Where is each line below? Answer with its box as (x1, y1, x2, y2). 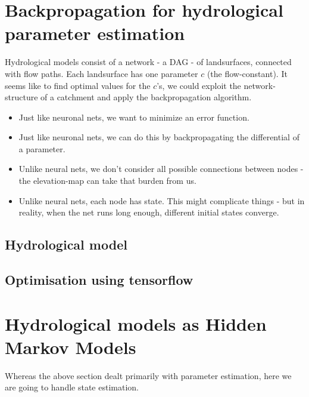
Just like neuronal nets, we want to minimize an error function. (18, 110, 249, 123)
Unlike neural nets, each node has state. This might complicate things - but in (18, 194, 305, 207)
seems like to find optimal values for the (5, 79, 151, 91)
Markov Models (5, 334, 136, 359)
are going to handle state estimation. (5, 381, 139, 393)
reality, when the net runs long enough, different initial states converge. (18, 206, 279, 218)
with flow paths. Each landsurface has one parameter (5, 67, 198, 79)
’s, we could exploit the (157, 79, 241, 91)
